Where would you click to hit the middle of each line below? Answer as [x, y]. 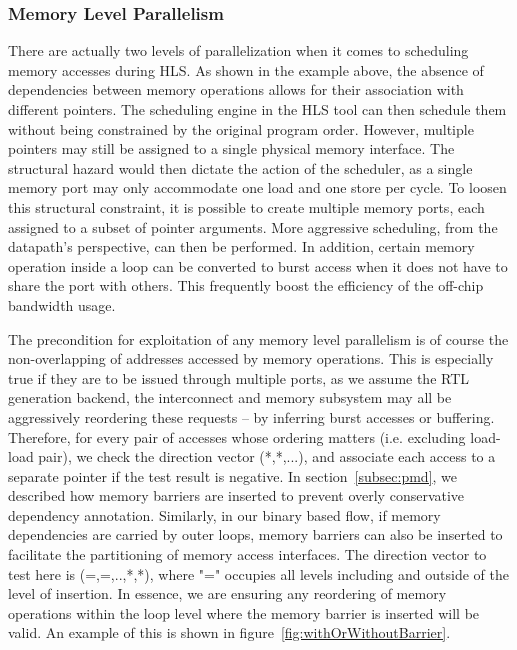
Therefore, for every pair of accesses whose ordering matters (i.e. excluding [237, 436]
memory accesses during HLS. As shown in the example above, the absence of [246, 69]
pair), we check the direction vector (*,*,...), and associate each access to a [267, 456]
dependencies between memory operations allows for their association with [236, 89]
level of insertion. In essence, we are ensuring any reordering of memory [227, 593]
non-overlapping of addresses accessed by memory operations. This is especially [251, 358]
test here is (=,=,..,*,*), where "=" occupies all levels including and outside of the [258, 573]
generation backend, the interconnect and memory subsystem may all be [230, 397]
